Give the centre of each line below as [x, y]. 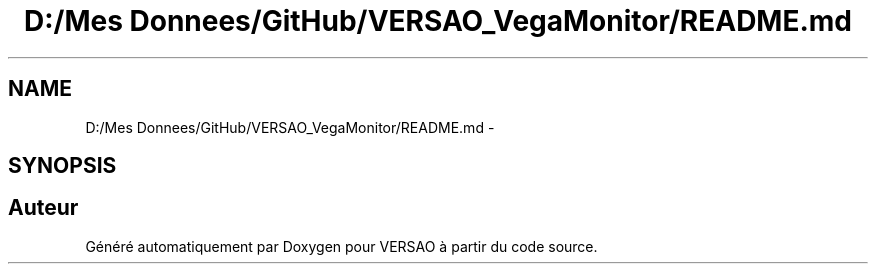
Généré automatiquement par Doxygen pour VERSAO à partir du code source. [341, 246]
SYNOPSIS [62, 166]
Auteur [43, 208]
